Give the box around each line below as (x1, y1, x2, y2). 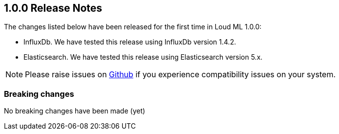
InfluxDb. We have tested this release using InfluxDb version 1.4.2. (23, 38, 236, 46)
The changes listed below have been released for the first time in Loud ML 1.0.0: (4, 22, 262, 31)
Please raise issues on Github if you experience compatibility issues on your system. (25, 69, 336, 80)
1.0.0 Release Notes (4, 2, 103, 14)
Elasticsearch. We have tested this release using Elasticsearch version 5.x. (23, 53, 263, 62)
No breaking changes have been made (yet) (4, 107, 146, 115)
